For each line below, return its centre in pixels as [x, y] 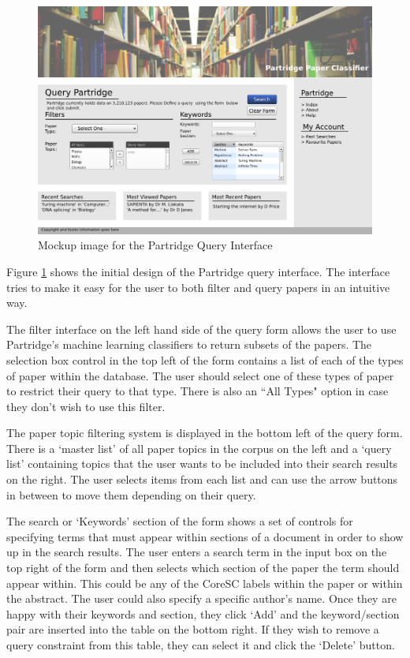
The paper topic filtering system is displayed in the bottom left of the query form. [205, 433]
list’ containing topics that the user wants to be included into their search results [202, 464]
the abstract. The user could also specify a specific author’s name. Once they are [201, 598]
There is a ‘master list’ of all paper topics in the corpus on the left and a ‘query [199, 448]
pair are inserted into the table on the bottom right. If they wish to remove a [193, 629]
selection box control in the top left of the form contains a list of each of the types [205, 359]
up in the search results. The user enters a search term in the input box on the [197, 552]
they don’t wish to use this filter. [86, 406]
